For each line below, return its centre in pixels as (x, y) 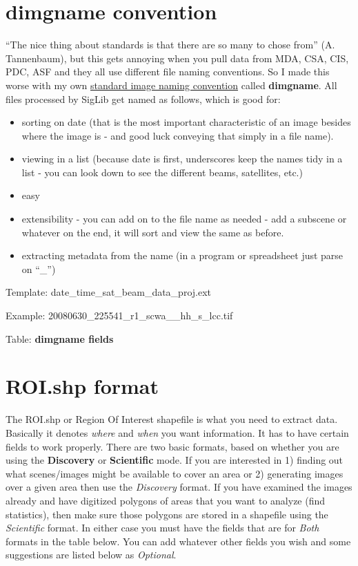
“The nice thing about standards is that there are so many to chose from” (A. (170, 45)
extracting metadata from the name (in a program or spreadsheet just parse (182, 255)
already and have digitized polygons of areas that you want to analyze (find (166, 500)
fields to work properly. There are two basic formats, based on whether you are (172, 446)
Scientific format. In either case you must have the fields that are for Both (162, 528)
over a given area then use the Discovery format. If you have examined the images (179, 487)
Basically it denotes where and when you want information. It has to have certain (177, 432)
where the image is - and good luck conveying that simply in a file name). (178, 135)
